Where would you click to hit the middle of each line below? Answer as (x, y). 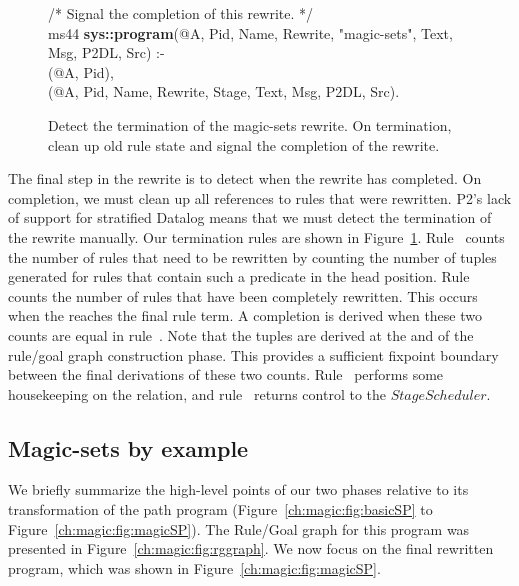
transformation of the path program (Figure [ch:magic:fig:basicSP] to (220, 509)
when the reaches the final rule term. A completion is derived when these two (245, 315)
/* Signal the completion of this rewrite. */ (180, 13)
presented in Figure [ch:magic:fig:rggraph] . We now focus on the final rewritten (251, 548)
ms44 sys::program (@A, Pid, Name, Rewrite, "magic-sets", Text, (250, 32)
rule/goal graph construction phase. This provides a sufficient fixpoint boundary (253, 354)
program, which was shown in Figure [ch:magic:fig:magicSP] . (194, 567)
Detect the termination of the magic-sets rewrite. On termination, (250, 124)
